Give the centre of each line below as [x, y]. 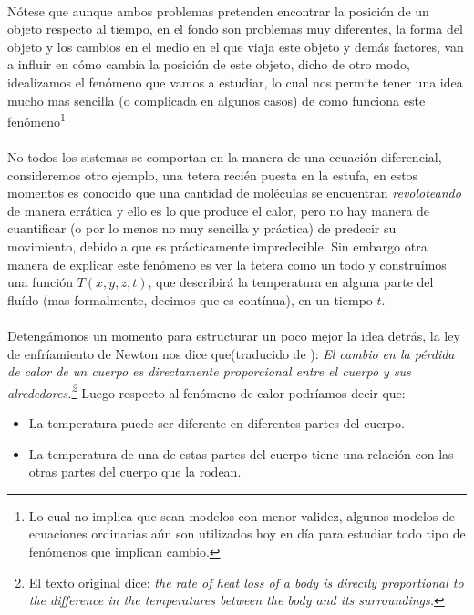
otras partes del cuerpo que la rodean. [135, 471]
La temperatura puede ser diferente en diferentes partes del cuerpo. [216, 422]
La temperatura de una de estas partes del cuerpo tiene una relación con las [241, 453]
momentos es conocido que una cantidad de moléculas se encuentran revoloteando [234, 193]
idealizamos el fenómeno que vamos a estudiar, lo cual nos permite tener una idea [235, 82]
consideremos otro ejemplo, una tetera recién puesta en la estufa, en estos [213, 174]
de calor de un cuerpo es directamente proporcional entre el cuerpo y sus [209, 371]
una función [40, 282]
